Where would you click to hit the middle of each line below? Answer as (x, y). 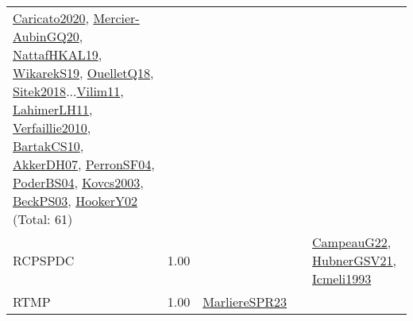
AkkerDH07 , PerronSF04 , (84, 164)
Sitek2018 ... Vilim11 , (68, 91)
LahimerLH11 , (53, 109)
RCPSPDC (44, 260)
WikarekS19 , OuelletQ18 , (83, 73)
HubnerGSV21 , (355, 260)
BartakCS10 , (48, 146)
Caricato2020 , (51, 18)
